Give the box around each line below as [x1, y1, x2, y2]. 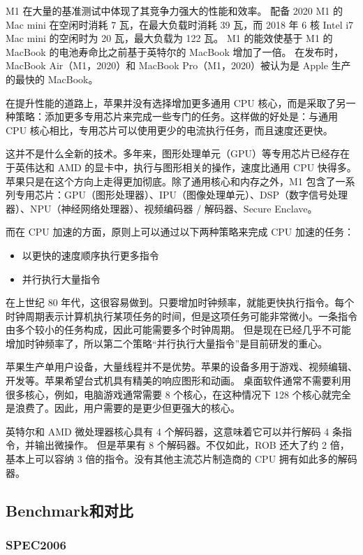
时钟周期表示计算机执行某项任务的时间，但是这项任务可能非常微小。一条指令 [6, 308, 357, 323]
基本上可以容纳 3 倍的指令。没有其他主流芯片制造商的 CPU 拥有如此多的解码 [6, 452, 357, 466]
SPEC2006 [6, 535, 66, 553]
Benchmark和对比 [6, 499, 133, 521]
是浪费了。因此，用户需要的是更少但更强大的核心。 [6, 401, 240, 415]
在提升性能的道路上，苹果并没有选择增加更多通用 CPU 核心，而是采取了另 [6, 95, 346, 110]
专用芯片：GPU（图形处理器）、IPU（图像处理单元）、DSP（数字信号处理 [15, 187, 348, 202]
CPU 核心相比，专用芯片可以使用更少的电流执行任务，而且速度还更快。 [6, 122, 333, 137]
